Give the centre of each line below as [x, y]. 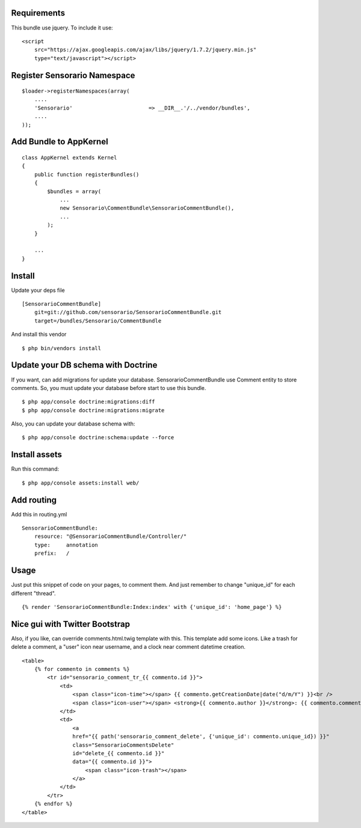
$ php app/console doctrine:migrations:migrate [93, 410]
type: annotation [66, 545]
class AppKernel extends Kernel [69, 158]
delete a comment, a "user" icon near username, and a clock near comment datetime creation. [128, 647]
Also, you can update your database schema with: [73, 424]
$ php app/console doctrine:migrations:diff [89, 402]
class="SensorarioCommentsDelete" [123, 745]
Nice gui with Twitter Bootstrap [71, 624]
